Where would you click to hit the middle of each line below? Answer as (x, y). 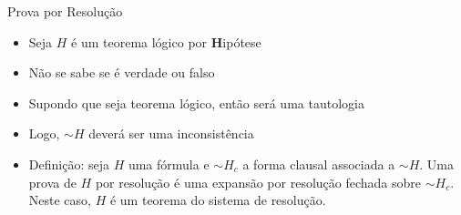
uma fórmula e (169, 164)
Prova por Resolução (65, 11)
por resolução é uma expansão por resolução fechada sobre (258, 182)
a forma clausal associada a (319, 164)
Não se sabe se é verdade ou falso (122, 72)
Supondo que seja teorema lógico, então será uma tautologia (196, 102)
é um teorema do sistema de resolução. (218, 200)
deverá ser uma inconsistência (171, 133)
